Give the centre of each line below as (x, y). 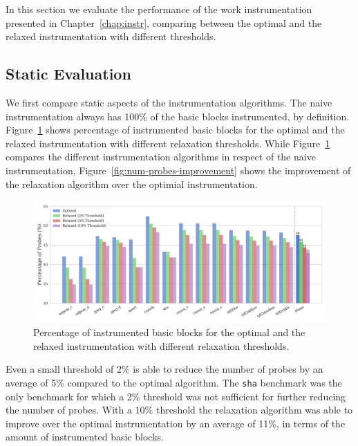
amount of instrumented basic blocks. (85, 437)
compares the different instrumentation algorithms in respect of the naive (161, 157)
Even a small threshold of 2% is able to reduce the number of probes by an (164, 369)
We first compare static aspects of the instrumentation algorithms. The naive (169, 102)
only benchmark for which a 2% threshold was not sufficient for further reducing (176, 396)
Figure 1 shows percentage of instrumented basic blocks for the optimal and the (175, 130)
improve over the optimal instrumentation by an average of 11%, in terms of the (176, 423)
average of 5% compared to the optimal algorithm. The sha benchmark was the (174, 382)
